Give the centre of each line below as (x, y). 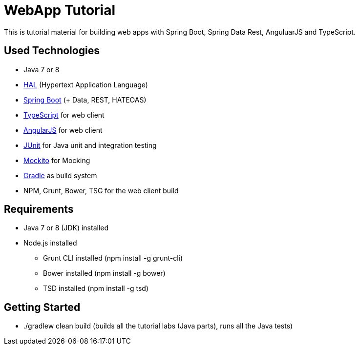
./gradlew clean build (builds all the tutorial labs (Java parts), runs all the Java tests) (158, 326)
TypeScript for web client (64, 115)
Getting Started (42, 307)
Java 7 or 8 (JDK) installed (66, 228)
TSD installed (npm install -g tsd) (96, 288)
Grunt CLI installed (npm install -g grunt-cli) (113, 258)
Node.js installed (50, 243)
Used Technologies (52, 51)
